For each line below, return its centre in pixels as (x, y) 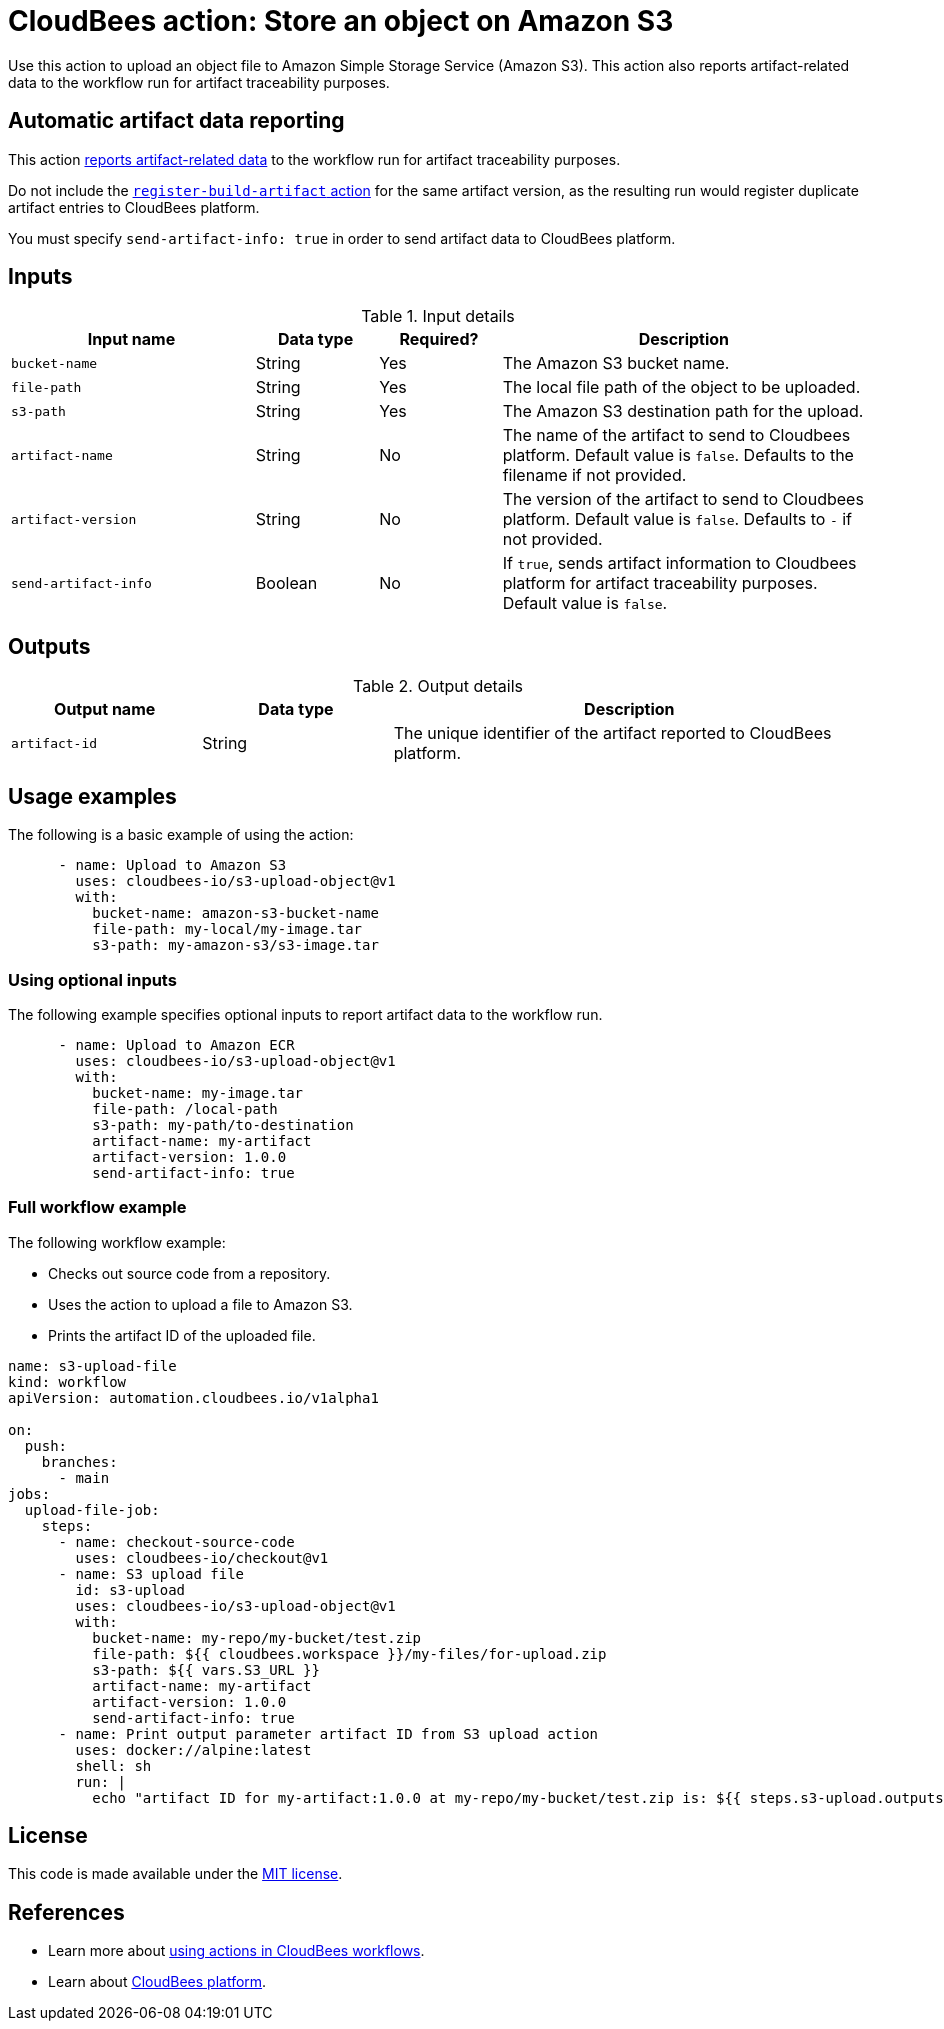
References (66, 1912)
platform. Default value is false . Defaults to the (678, 455)
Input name (131, 339)
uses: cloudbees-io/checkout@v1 (202, 1557)
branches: (79, 1461)
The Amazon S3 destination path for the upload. (683, 411)
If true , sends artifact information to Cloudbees (679, 563)
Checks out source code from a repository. (189, 1273)
